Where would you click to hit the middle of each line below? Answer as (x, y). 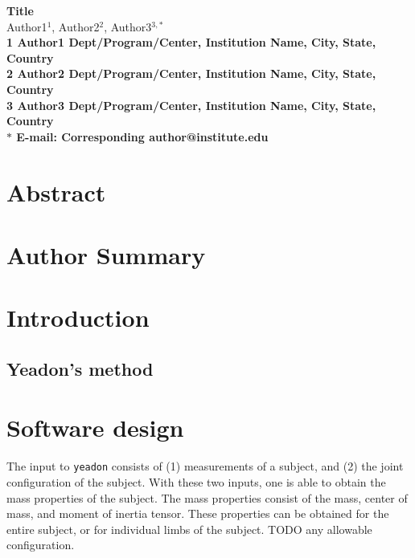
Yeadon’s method (80, 368)
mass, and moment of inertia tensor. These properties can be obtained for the (198, 513)
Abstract (56, 191)
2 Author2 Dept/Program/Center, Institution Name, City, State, (191, 73)
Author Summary (106, 254)
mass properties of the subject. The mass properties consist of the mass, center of (207, 497)
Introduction (78, 318)
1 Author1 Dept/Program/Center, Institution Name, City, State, (191, 42)
